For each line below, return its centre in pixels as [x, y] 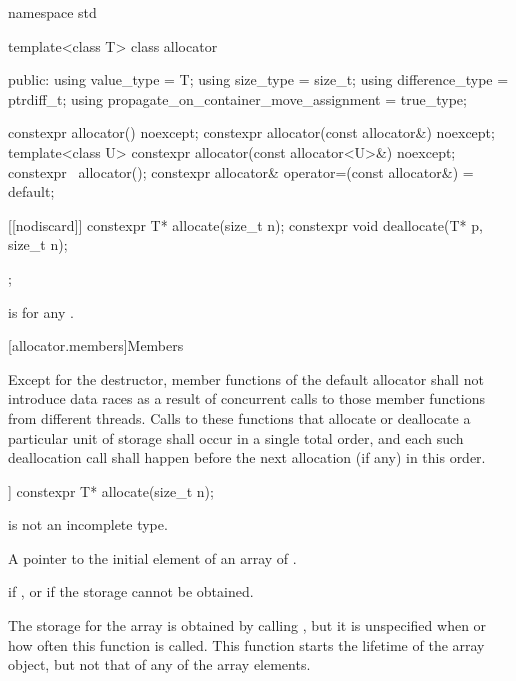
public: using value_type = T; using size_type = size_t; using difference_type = [258, 79]
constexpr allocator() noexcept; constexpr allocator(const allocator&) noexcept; [251, 132]
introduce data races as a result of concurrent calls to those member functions [247, 398]
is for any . [41, 311]
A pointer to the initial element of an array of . [152, 557]
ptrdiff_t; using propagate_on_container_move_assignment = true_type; [237, 98]
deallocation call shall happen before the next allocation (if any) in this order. [247, 457]
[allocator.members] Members [96, 345]
